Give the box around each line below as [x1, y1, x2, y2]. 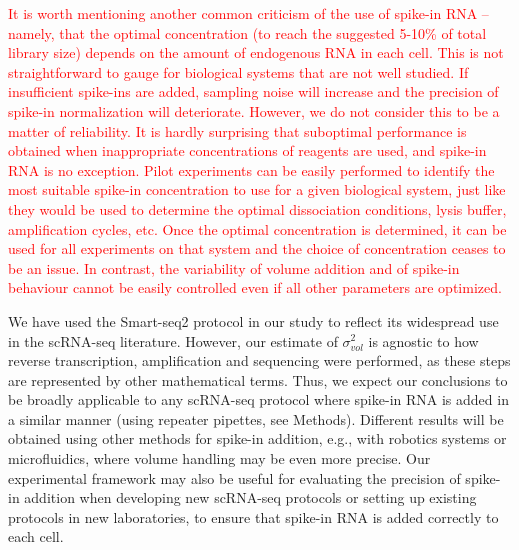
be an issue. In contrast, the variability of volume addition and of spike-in [8, 257, 460, 278]
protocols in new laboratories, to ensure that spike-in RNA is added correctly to [8, 506, 499, 527]
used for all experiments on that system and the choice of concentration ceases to [8, 238, 506, 259]
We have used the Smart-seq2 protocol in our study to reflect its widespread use [8, 310, 499, 331]
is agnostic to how [368, 330, 479, 351]
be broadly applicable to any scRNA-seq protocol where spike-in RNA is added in [8, 389, 509, 410]
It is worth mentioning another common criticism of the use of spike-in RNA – [8, 3, 489, 23]
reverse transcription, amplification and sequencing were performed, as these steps [8, 350, 511, 371]
